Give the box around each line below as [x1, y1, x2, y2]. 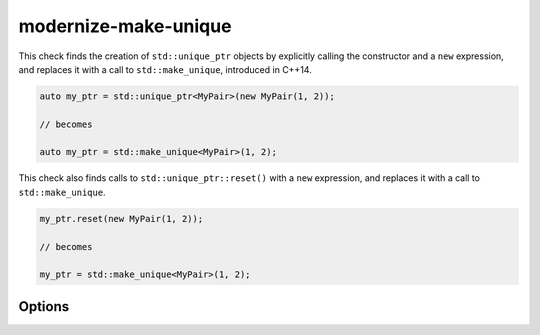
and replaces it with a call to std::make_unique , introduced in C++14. [18, 63, 312, 75]
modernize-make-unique [18, 15, 232, 37]
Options [18, 298, 70, 315]
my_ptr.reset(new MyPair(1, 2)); [39, 213, 204, 224]
